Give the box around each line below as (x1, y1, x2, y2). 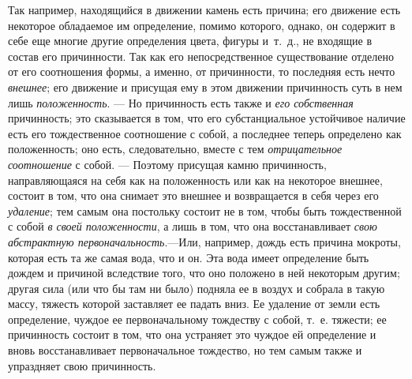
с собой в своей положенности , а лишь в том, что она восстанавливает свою (8, 218, 377, 235)
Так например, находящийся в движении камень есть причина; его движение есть (8, 2, 401, 17)
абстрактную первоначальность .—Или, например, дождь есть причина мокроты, (8, 233, 401, 250)
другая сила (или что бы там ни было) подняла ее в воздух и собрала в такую (8, 280, 385, 296)
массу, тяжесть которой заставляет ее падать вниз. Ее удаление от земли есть (8, 295, 380, 312)
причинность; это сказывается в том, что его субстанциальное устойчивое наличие (8, 110, 406, 126)
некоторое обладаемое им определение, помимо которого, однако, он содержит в (8, 17, 395, 33)
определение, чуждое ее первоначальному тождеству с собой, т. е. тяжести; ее (8, 310, 387, 327)
